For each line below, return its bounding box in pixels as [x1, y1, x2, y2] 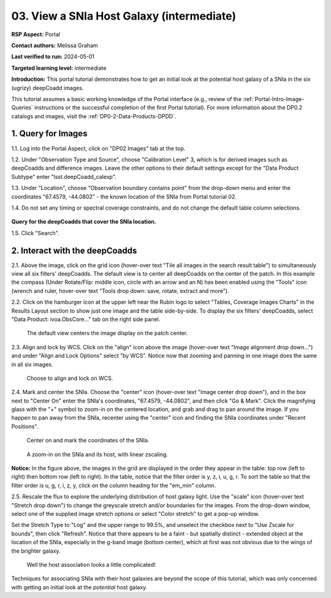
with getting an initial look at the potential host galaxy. [11, 583, 148, 591]
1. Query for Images [11, 129, 88, 139]
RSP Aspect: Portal [11, 31, 61, 38]
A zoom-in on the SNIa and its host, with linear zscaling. [26, 450, 169, 458]
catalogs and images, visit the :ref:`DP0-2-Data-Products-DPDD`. [11, 112, 177, 119]
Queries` [11, 104, 34, 112]
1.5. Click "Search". [11, 229, 59, 237]
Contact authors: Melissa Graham [11, 42, 98, 49]
